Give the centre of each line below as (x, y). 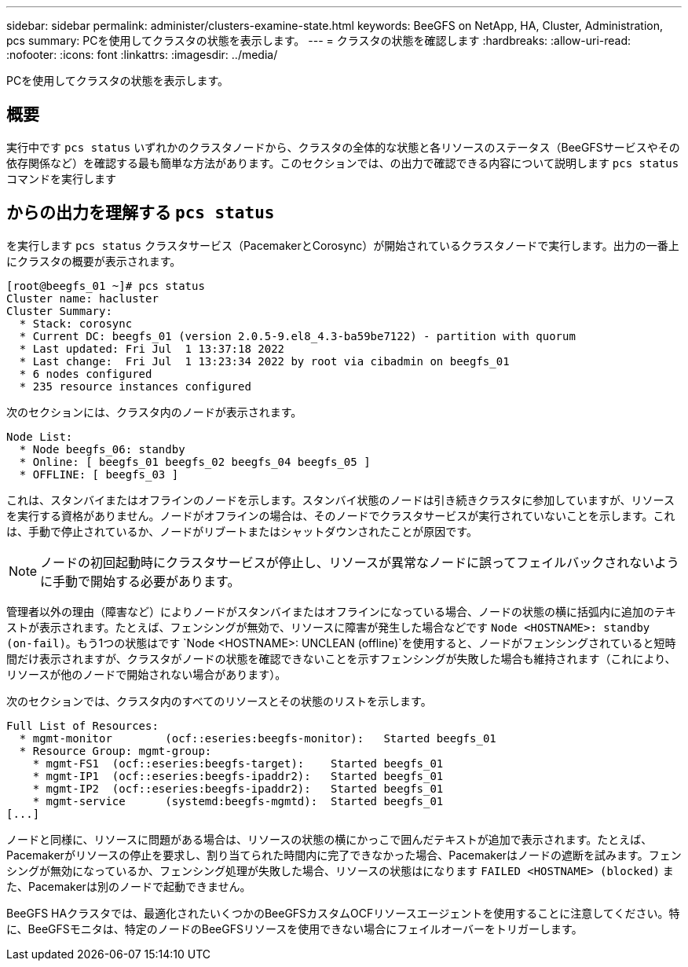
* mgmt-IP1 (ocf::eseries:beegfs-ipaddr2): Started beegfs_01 (238, 776)
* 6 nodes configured (86, 374)
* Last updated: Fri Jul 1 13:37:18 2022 (152, 348)
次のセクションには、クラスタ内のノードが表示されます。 (154, 412)
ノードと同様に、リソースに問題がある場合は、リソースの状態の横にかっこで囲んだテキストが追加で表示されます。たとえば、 (329, 839)
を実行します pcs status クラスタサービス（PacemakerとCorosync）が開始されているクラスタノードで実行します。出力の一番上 (343, 245)
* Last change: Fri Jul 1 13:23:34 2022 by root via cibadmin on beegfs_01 (264, 361)
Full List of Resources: (82, 725)
